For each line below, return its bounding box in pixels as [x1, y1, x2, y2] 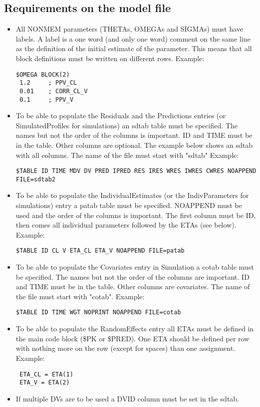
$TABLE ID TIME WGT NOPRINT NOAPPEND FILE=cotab [16, 309, 181, 316]
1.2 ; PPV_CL [19, 79, 77, 87]
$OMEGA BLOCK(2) [16, 71, 70, 78]
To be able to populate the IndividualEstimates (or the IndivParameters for [16, 190, 249, 200]
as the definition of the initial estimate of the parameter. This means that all [16, 43, 252, 54]
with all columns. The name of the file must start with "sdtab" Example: [16, 149, 239, 160]
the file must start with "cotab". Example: [16, 291, 145, 301]
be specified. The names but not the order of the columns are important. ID [16, 271, 249, 282]
